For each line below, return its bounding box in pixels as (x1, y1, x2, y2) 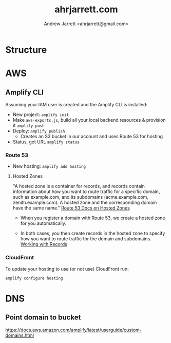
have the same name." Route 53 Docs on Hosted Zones (12, 205, 130, 211)
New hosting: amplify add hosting (12, 163, 86, 169)
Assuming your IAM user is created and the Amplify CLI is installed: (5, 101, 148, 107)
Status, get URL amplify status (12, 139, 80, 145)
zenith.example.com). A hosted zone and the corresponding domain (12, 199, 157, 206)
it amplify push (12, 122, 45, 128)
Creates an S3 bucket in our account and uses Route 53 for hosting (20, 133, 163, 139)
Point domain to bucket (5, 313, 81, 322)
